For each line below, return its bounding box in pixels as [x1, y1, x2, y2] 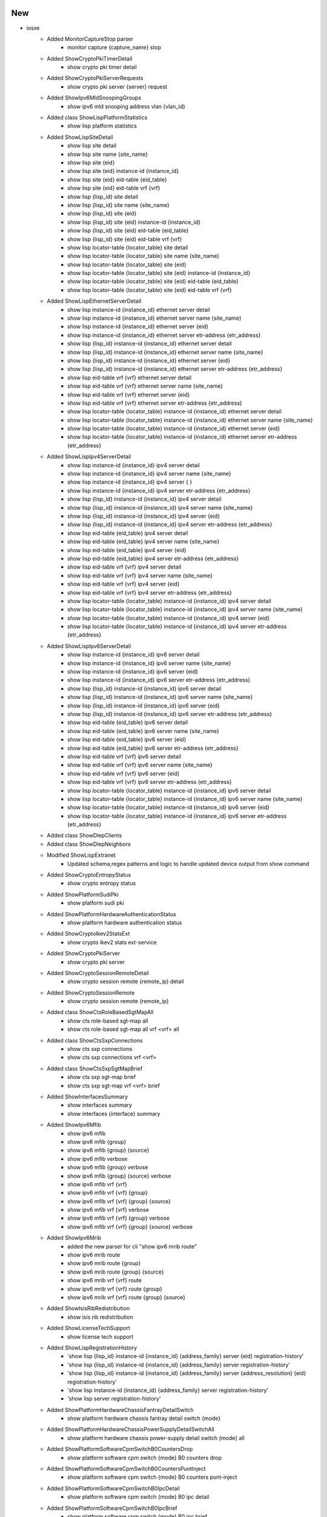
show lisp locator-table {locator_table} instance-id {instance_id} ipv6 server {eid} [67, 804, 269, 811]
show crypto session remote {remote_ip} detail [67, 978, 184, 985]
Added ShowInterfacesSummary [47, 1093, 128, 1100]
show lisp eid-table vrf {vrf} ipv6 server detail [67, 752, 182, 760]
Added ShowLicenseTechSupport [47, 1325, 130, 1332]
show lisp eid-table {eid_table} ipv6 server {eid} [67, 736, 187, 743]
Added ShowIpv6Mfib [47, 1121, 101, 1129]
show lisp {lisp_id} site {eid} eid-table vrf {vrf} [67, 235, 182, 243]
